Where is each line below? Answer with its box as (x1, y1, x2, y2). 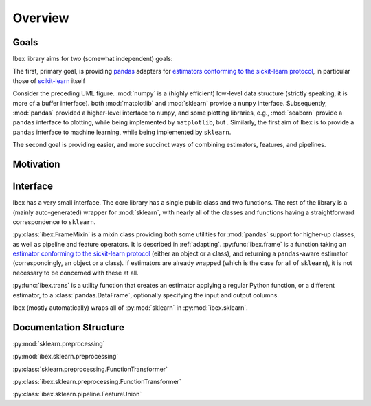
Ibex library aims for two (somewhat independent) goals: (12, 55, 173, 63)
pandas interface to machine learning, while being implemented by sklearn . (12, 128, 232, 136)
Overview (12, 10, 69, 25)
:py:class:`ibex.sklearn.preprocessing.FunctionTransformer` (12, 378, 181, 386)
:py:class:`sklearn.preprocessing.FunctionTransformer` (12, 365, 168, 373)
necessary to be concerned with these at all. (12, 269, 139, 277)
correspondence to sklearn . (12, 217, 96, 226)
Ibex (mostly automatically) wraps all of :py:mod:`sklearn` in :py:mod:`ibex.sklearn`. (12, 304, 249, 312)
